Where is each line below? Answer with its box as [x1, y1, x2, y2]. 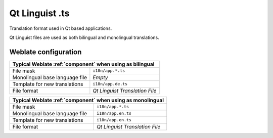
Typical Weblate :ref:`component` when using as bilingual [12, 61, 155, 68]
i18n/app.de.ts [93, 81, 128, 87]
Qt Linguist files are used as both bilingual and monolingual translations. [9, 34, 159, 40]
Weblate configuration [9, 48, 82, 56]
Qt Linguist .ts [9, 8, 70, 19]
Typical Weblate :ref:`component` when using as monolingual [12, 97, 164, 104]
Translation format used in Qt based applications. [9, 25, 112, 31]
